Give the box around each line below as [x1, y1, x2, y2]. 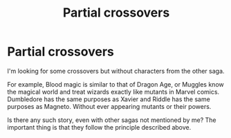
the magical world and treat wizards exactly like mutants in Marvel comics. [7, 87, 220, 96]
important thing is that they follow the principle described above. [7, 123, 192, 131]
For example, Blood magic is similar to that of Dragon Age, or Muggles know [7, 80, 224, 88]
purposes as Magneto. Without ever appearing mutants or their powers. [7, 102, 212, 110]
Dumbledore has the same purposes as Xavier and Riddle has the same [7, 95, 211, 103]
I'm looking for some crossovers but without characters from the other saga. [7, 67, 225, 75]
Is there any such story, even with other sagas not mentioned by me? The [7, 116, 216, 124]
